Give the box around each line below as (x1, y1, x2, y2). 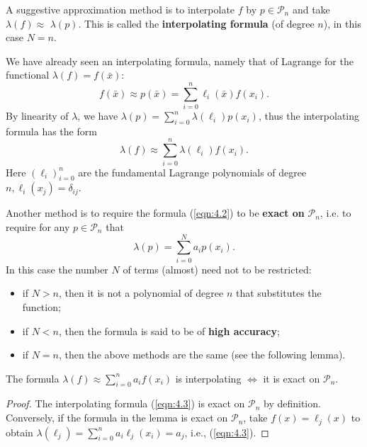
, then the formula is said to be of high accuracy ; (58, 323, 280, 338)
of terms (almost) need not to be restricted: (123, 261, 312, 276)
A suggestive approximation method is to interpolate (6, 2, 235, 16)
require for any (6, 220, 70, 234)
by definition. (263, 396, 321, 411)
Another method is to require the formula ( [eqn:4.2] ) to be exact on (6, 205, 305, 220)
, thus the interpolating (258, 108, 360, 123)
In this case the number (6, 261, 108, 276)
